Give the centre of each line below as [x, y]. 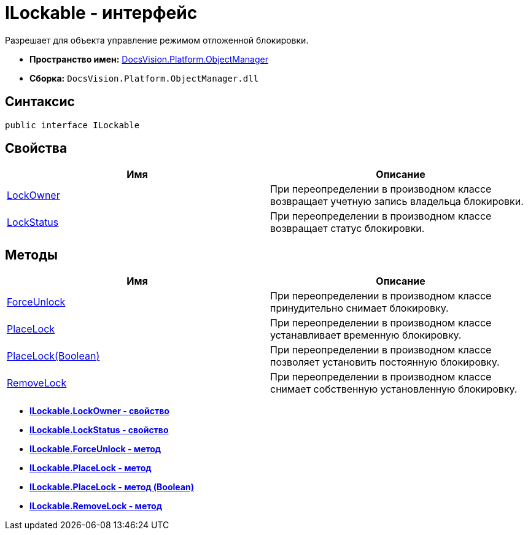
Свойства [36, 148]
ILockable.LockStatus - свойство [99, 430]
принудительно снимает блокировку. [359, 308]
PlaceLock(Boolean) [53, 356]
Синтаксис [40, 102]
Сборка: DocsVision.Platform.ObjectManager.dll [144, 78]
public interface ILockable [72, 125]
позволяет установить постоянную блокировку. [385, 362]
